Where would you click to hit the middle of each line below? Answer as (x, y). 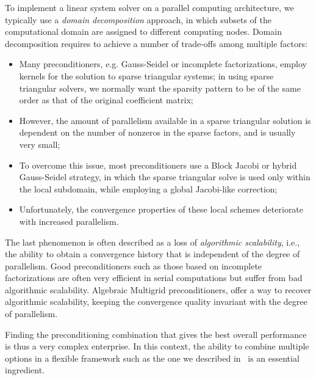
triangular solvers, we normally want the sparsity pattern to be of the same (160, 88)
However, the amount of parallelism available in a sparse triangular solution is (165, 120)
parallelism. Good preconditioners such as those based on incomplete (134, 265)
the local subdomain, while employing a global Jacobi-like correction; (148, 188)
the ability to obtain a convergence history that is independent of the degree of (153, 254)
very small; (40, 144)
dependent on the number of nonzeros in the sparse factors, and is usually (157, 132)
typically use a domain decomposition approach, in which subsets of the (138, 19)
